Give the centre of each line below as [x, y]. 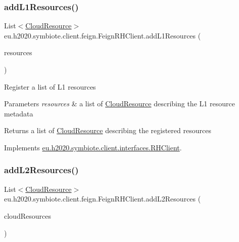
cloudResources [28, 215]
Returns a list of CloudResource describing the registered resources [108, 130]
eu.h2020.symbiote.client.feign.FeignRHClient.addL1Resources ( [103, 35]
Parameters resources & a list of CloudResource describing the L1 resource [119, 104]
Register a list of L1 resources [50, 86]
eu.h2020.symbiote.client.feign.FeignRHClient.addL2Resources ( [103, 199]
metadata [19, 113]
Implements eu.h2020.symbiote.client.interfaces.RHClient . [93, 147]
